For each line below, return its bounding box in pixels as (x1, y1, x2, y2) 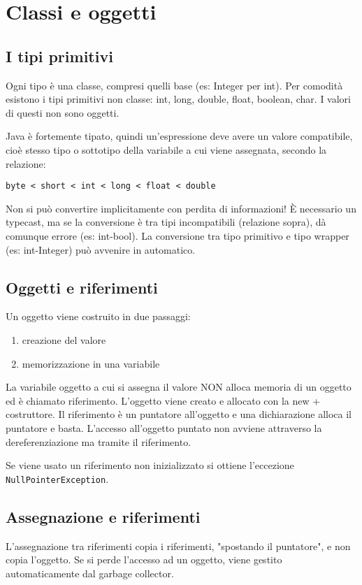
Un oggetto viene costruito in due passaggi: (6, 309, 191, 324)
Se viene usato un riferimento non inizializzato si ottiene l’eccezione (6, 458, 294, 472)
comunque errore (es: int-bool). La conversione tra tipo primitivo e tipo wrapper (6, 228, 349, 243)
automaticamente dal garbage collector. (6, 565, 174, 580)
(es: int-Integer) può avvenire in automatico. (6, 242, 196, 257)
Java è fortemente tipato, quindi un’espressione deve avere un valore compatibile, (6, 129, 353, 143)
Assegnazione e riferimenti (6, 505, 201, 527)
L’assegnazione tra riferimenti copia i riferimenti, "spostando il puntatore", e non (6, 538, 351, 553)
